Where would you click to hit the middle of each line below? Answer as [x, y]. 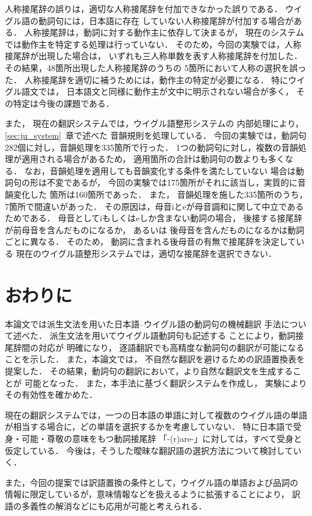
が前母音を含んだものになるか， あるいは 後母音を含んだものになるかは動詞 [154, 229]
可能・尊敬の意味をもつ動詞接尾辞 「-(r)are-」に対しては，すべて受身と [162, 438]
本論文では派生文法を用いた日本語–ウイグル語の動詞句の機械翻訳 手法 [143, 323]
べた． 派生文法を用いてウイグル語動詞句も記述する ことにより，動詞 [158, 335]
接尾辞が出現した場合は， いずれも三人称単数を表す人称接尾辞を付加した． [154, 56]
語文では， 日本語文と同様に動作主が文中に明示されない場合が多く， [158, 91]
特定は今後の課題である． [63, 103]
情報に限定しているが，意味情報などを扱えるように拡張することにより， [147, 494]
